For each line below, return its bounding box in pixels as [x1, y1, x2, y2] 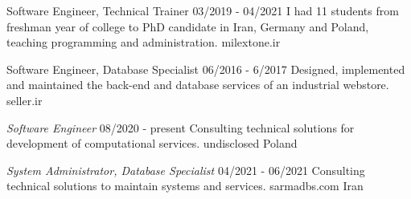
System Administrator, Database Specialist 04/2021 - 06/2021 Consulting [6, 161, 365, 178]
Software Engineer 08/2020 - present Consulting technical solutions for [6, 119, 355, 136]
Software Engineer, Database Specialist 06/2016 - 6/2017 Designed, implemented [6, 60, 405, 77]
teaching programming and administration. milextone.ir [6, 34, 281, 51]
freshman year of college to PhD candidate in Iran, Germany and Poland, [6, 18, 369, 35]
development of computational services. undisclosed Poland [6, 135, 298, 152]
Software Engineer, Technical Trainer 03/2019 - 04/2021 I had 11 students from [6, 2, 399, 18]
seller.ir [6, 91, 43, 108]
